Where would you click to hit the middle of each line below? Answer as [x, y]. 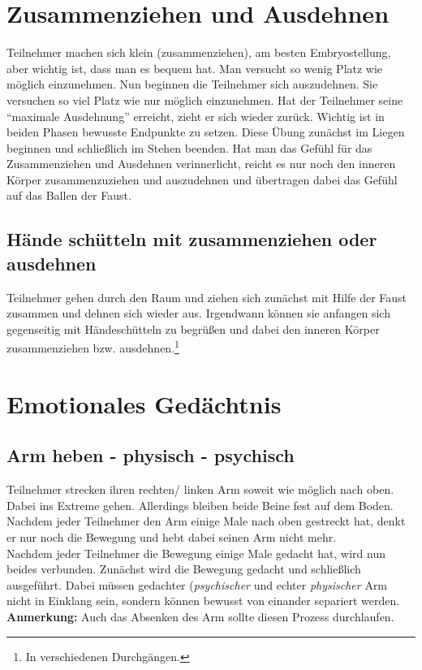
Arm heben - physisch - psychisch [151, 455]
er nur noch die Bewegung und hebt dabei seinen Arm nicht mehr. [172, 537]
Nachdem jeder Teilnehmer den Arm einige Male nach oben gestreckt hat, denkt [206, 521]
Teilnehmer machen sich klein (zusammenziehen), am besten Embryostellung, [199, 52]
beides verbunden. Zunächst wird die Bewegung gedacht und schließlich [184, 569]
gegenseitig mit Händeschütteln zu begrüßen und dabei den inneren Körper [193, 329]
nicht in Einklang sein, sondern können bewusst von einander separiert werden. [203, 601]
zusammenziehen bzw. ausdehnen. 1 [93, 347]
